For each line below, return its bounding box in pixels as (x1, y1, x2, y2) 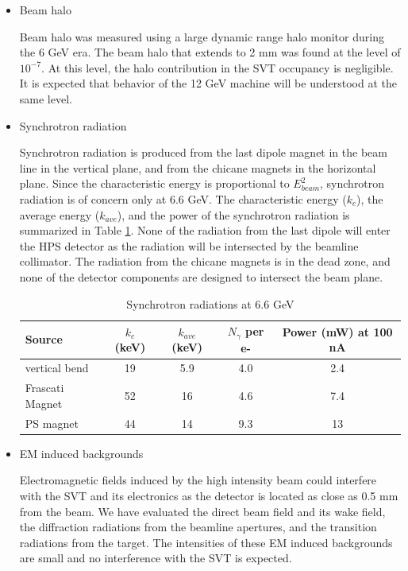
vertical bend (25, 359, 89, 376)
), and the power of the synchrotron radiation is (117, 206, 350, 223)
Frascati (25, 379, 64, 396)
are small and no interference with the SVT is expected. (19, 550, 292, 566)
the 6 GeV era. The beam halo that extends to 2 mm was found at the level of (19, 44, 401, 60)
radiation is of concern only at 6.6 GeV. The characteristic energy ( (19, 190, 347, 207)
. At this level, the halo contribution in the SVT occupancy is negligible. (41, 59, 394, 76)
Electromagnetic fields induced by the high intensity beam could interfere (19, 472, 377, 488)
